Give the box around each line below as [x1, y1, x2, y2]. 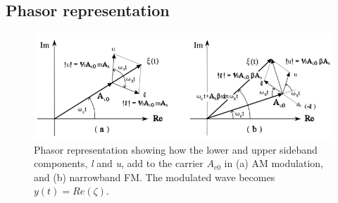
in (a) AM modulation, [224, 156, 323, 171]
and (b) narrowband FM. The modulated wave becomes [34, 169, 275, 184]
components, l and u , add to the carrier [34, 156, 204, 171]
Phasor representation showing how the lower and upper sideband [34, 142, 318, 156]
